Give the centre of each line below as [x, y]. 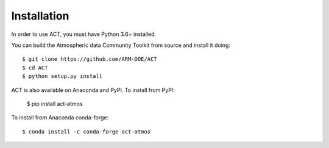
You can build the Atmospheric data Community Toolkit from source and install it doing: [121, 45]
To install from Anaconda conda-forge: [60, 118]
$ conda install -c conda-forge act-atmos [87, 132]
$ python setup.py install [62, 76]
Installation [40, 16]
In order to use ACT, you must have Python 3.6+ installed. [84, 34]
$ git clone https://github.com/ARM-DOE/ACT [90, 59]
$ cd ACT [35, 68]
